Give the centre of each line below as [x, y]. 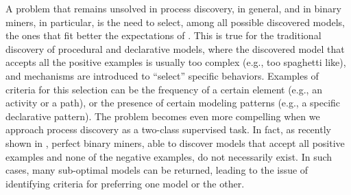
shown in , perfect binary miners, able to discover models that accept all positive [175, 142]
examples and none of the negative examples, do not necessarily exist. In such [169, 156]
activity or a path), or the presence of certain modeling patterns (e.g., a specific [173, 103]
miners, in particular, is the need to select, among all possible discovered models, [175, 22]
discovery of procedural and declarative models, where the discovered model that [175, 48]
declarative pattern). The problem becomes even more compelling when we [163, 116]
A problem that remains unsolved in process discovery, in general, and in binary [173, 8]
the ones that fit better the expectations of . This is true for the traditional [164, 35]
